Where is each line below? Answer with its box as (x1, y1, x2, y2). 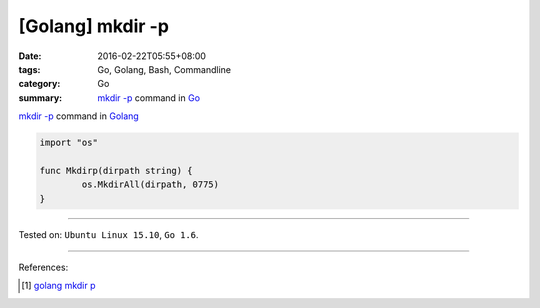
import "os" (39, 137, 99, 149)
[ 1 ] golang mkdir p (21, 280, 96, 292)
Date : (18, 50, 42, 62)
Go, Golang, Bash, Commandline (97, 63, 232, 75)
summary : (18, 91, 63, 104)
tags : (18, 63, 41, 75)
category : (18, 78, 61, 90)
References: (18, 261, 69, 274)
